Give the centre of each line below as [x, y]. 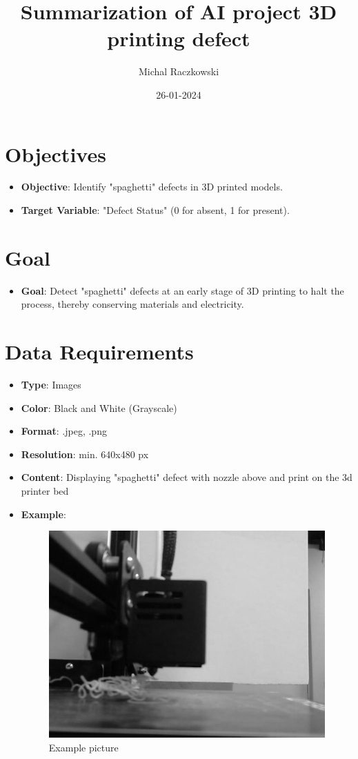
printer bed [45, 491]
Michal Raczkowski [179, 71]
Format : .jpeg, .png [64, 431]
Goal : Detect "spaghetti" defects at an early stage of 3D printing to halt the [182, 290]
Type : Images [51, 385]
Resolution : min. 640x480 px [85, 454]
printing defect [179, 38]
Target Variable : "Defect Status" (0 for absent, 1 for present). [155, 210]
